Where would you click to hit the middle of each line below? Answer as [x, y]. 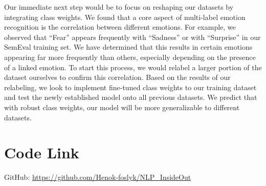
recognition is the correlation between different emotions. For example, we [120, 27]
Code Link [42, 152]
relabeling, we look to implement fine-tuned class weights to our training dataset [130, 87]
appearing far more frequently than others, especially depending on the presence [130, 57]
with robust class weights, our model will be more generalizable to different [122, 107]
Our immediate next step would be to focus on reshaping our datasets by [119, 7]
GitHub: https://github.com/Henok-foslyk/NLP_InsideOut [98, 177]
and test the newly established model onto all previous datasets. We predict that [131, 97]
